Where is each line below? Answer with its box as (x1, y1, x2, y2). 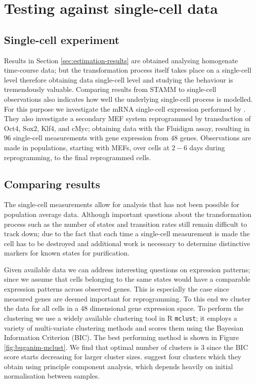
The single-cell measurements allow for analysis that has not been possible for (4, 199, 240, 210)
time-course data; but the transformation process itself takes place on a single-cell (4, 65, 252, 75)
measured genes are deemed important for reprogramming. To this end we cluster (4, 293, 251, 303)
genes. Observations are (180, 132, 252, 143)
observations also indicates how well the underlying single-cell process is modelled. (4, 93, 253, 104)
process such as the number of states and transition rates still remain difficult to (4, 218, 247, 229)
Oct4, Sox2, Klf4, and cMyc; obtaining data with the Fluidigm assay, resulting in (4, 123, 250, 133)
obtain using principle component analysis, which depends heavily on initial (4, 361, 233, 371)
